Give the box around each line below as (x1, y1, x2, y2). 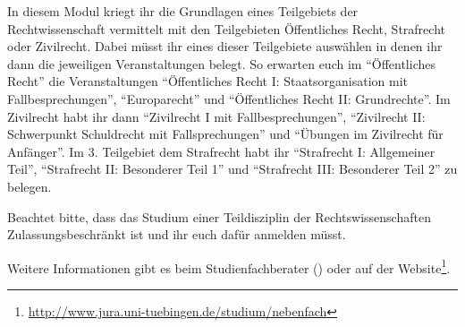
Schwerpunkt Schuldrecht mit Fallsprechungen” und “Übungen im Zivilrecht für (7, 125, 444, 143)
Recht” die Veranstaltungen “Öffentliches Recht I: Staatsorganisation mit (7, 72, 408, 90)
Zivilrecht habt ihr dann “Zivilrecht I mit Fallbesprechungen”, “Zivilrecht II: (7, 107, 426, 125)
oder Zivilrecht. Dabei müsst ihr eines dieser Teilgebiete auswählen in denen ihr (7, 37, 443, 56)
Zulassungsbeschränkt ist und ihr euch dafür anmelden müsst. (7, 225, 346, 244)
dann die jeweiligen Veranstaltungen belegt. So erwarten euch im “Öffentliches (7, 54, 435, 73)
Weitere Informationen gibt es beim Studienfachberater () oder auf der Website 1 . (7, 255, 451, 277)
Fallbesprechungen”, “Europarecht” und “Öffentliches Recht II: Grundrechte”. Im (7, 89, 451, 108)
